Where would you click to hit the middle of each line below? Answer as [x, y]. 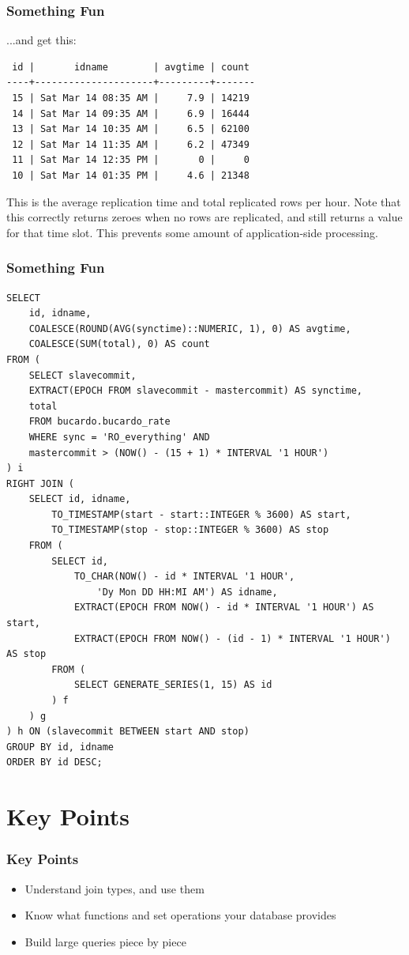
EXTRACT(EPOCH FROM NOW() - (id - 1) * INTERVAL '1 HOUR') [232, 638]
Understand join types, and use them [114, 888]
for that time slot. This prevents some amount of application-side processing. [192, 232]
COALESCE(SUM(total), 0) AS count [119, 344]
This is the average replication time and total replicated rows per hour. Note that [204, 201]
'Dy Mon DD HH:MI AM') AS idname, [187, 592]
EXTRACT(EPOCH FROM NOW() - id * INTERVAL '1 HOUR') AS [224, 608]
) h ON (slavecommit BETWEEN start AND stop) [128, 732]
